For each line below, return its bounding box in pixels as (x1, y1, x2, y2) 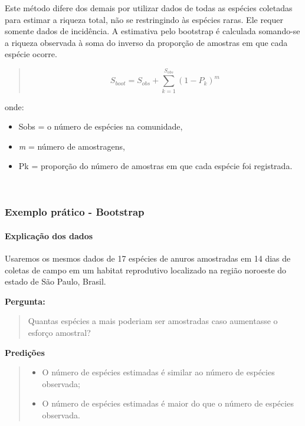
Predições (5, 346, 45, 358)
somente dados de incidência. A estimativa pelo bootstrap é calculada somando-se (5, 25, 300, 37)
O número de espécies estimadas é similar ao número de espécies (42, 366, 275, 378)
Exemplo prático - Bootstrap (5, 204, 145, 219)
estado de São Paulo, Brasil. (5, 275, 106, 288)
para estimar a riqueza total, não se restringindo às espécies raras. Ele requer (5, 13, 283, 25)
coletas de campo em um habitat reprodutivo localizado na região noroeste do (5, 263, 287, 276)
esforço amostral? (28, 326, 91, 339)
